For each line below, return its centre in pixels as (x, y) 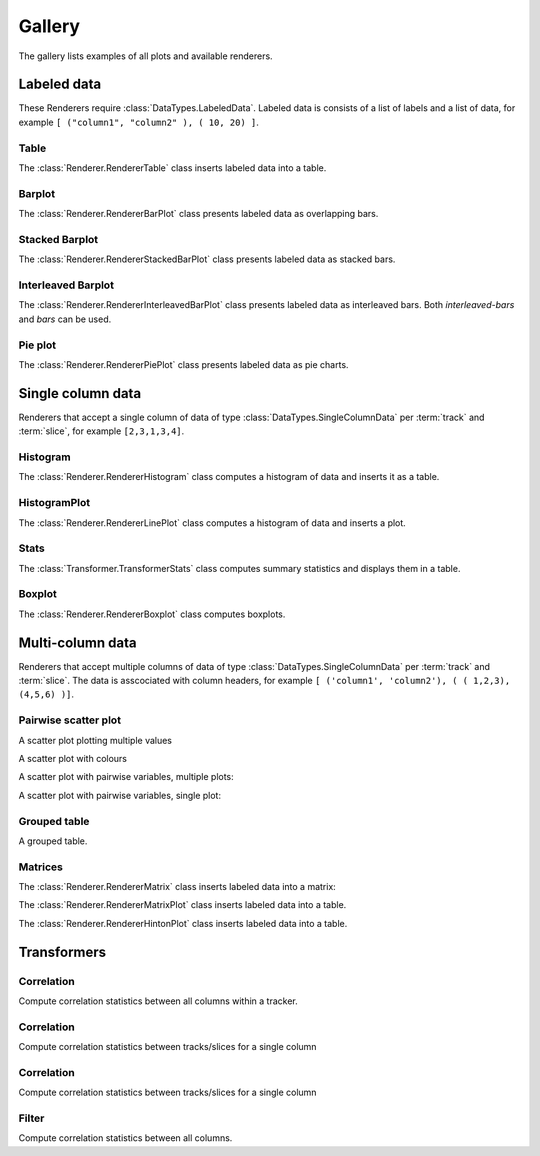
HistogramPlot (54, 503)
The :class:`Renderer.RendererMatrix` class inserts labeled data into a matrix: (177, 887)
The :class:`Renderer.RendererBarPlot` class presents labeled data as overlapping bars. (198, 214)
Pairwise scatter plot (70, 720)
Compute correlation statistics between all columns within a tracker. (158, 1001)
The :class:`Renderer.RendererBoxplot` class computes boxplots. (152, 614)
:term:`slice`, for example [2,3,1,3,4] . (101, 431)
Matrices (41, 867)
